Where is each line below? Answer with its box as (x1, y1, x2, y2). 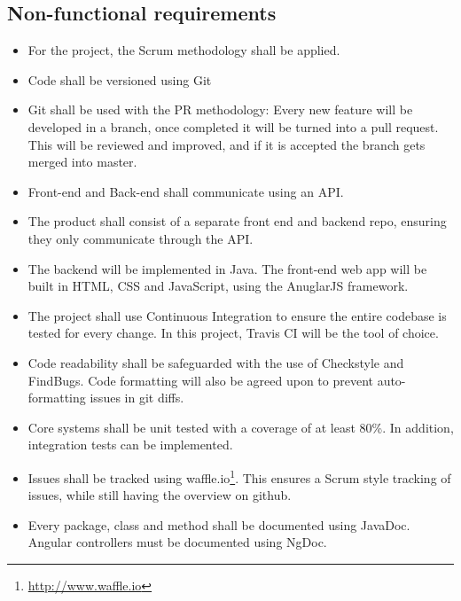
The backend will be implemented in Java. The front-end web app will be (27, 259, 427, 277)
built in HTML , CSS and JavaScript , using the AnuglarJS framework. (27, 277, 409, 295)
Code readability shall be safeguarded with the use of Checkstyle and (27, 353, 404, 371)
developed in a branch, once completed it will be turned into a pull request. (27, 117, 439, 136)
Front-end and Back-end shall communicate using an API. (27, 182, 344, 200)
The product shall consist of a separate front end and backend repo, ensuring (27, 212, 447, 230)
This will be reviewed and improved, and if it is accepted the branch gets (27, 135, 426, 153)
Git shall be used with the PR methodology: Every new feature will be (27, 100, 413, 119)
